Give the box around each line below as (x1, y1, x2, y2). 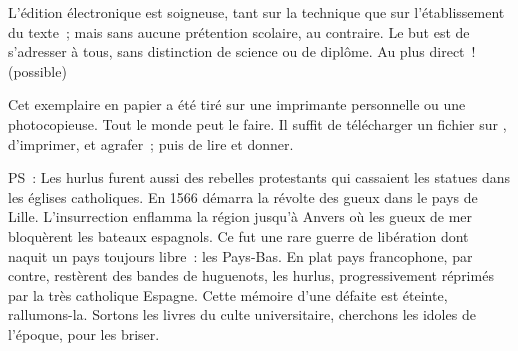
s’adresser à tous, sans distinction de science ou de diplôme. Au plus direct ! (8, 41, 476, 62)
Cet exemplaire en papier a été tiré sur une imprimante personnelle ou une (8, 94, 466, 115)
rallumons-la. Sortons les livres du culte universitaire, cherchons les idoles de (8, 304, 476, 325)
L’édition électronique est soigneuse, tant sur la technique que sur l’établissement (8, 2, 505, 22)
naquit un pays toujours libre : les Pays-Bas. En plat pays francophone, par (8, 245, 473, 266)
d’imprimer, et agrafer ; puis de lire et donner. (8, 133, 294, 154)
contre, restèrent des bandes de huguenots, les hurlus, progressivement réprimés (8, 265, 494, 286)
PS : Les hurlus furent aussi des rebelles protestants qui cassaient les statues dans (8, 167, 511, 188)
